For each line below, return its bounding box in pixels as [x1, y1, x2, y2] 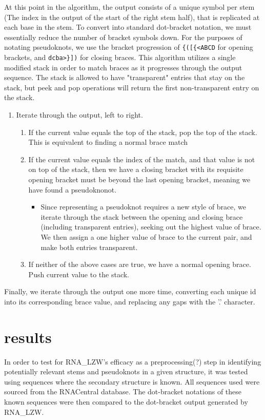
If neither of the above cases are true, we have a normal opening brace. [28, 259, 251, 270]
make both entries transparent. [40, 241, 138, 252]
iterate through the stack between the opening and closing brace [40, 211, 243, 222]
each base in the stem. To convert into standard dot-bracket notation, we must [4, 22, 252, 32]
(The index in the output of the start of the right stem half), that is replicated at [4, 11, 260, 22]
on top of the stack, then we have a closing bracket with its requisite [28, 164, 243, 175]
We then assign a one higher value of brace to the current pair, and [40, 232, 252, 242]
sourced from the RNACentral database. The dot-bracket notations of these [4, 386, 242, 397]
